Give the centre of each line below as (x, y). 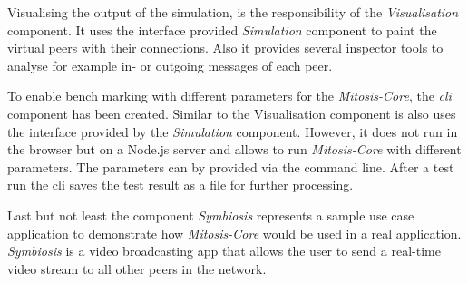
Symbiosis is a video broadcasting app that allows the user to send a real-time (224, 251)
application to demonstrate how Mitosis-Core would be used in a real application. (234, 233)
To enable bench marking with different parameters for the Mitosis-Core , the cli (229, 96)
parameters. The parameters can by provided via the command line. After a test (231, 166)
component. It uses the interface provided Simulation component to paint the (222, 29)
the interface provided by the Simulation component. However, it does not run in (233, 131)
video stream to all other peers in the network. (137, 268)
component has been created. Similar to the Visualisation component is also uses (232, 113)
